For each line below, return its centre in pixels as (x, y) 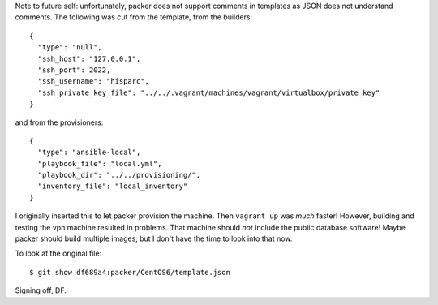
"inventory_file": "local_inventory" (113, 186)
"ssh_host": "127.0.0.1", (89, 58)
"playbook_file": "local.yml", (100, 163)
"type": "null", (70, 47)
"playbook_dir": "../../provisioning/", (119, 175)
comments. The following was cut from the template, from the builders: (134, 17)
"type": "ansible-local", (89, 152)
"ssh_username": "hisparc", (94, 82)
